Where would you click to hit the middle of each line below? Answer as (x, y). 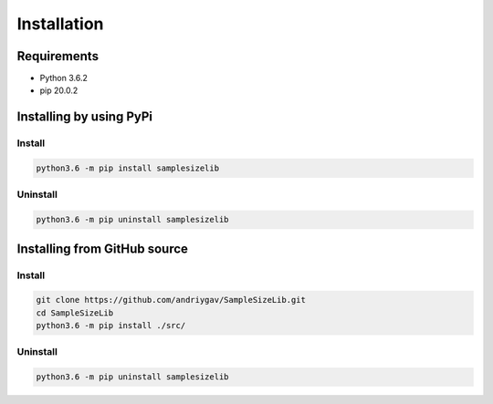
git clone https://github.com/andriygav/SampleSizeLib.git (171, 300)
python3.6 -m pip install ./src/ (111, 326)
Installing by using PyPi (85, 117)
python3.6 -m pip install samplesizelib (127, 168)
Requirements (58, 56)
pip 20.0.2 (59, 90)
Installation (60, 24)
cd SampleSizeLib (75, 313)
